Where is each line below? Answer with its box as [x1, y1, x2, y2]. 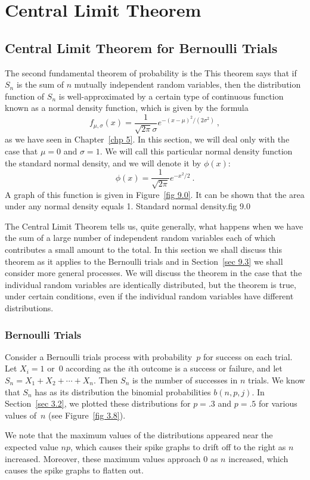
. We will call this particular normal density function [100, 145, 293, 157]
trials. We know [247, 373, 305, 386]
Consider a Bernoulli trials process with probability [5, 350, 193, 363]
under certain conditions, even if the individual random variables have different [5, 290, 294, 302]
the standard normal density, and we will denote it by [5, 156, 201, 169]
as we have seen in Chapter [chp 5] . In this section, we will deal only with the [5, 133, 290, 145]
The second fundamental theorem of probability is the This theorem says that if [5, 66, 297, 79]
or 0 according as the [47, 362, 125, 374]
